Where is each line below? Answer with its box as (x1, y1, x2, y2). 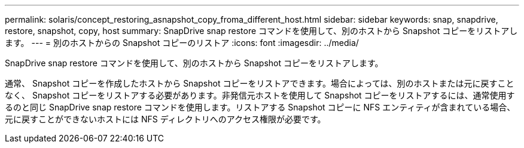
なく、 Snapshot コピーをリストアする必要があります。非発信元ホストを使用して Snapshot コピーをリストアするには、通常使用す (5, 90, 515, 100)
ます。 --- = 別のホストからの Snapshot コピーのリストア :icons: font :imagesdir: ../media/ (5, 38, 359, 48)
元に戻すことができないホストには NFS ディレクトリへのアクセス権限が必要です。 (5, 114, 326, 124)
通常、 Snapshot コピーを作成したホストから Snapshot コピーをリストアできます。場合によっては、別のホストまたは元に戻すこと (5, 78, 514, 88)
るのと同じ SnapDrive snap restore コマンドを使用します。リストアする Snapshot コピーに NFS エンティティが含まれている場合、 (5, 102, 516, 112)
